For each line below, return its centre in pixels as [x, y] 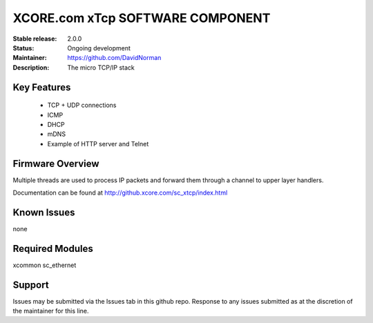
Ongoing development [99, 48]
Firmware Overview [56, 163]
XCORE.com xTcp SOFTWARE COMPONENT [142, 18]
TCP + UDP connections [82, 105]
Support [31, 285]
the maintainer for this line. [51, 311]
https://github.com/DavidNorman [114, 58]
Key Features [42, 87]
